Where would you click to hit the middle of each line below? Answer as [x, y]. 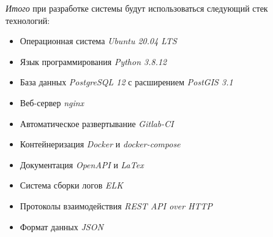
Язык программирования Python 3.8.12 [93, 61]
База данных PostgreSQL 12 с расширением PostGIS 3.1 [126, 82]
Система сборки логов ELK [71, 185]
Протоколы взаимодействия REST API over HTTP [116, 205]
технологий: [28, 20]
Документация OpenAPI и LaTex [82, 164]
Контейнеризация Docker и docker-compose [100, 144]
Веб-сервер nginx [52, 102]
